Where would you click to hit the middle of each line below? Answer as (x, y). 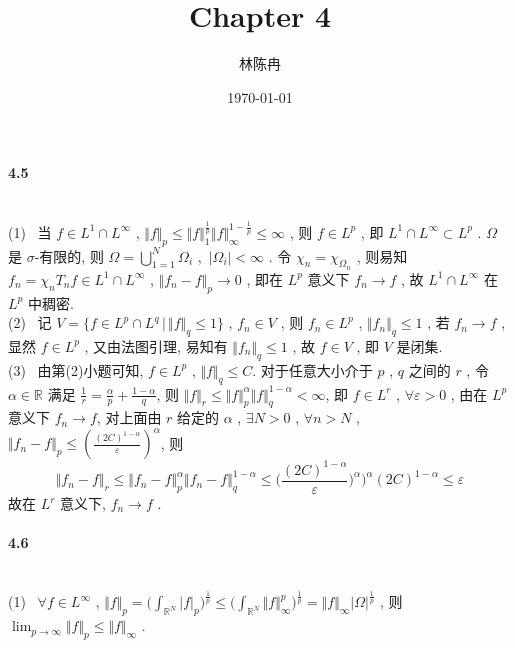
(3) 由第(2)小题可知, (76, 369)
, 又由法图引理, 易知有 (156, 345)
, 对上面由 (129, 417)
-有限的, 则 (69, 255)
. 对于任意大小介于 (312, 369)
